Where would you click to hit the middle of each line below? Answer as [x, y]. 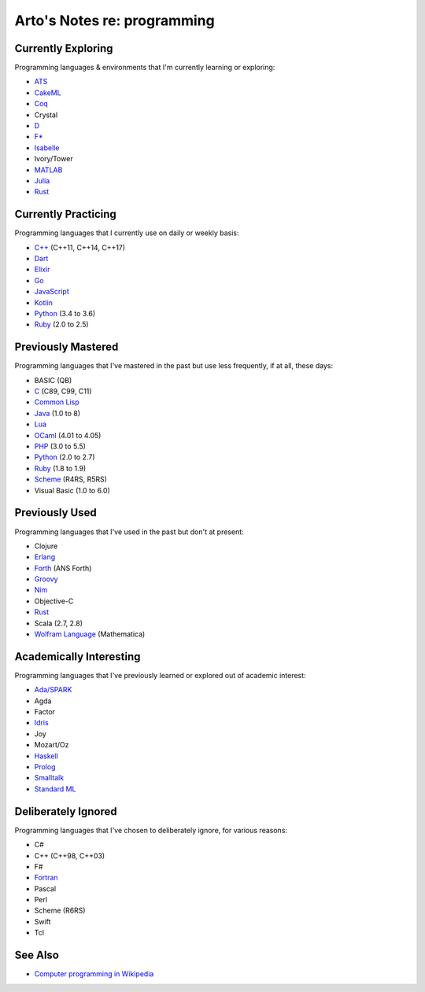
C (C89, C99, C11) [63, 391]
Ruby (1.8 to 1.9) [60, 468]
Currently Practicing [66, 214]
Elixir [42, 269]
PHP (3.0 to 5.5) [60, 446]
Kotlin [43, 302]
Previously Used [56, 513]
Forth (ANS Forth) [63, 568]
